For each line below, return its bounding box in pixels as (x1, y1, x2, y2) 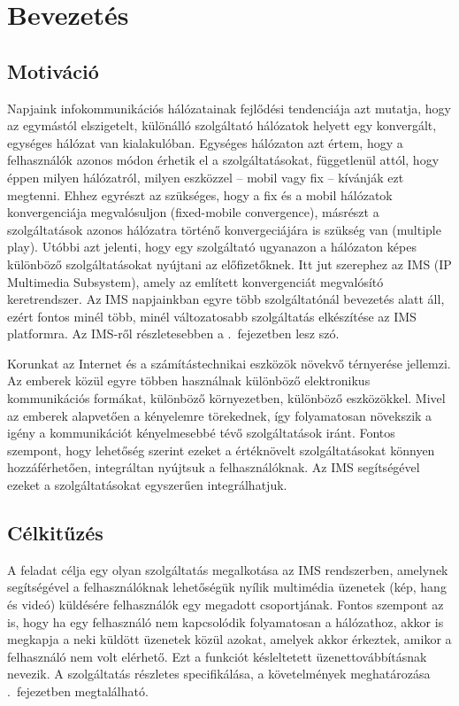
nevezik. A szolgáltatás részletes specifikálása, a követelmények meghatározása (7, 664, 431, 683)
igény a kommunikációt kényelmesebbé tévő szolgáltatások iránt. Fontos (7, 423, 395, 442)
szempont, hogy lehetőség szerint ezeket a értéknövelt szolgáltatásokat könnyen (7, 440, 435, 459)
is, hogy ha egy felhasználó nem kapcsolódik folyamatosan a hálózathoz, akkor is (7, 612, 444, 631)
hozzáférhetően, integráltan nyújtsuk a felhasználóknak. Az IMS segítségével (7, 458, 420, 477)
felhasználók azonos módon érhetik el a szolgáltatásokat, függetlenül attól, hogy (7, 151, 440, 169)
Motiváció (7, 57, 99, 84)
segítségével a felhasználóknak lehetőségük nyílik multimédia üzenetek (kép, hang (7, 578, 447, 596)
